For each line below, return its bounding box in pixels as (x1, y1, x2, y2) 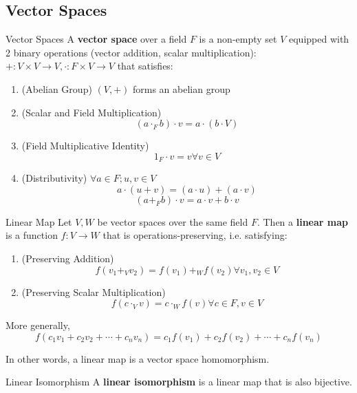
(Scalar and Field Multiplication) (21, 105, 162, 119)
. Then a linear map (257, 214, 348, 229)
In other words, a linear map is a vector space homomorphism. (6, 351, 270, 365)
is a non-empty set (199, 32, 277, 46)
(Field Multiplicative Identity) (21, 138, 149, 153)
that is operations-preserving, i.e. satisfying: (102, 228, 288, 242)
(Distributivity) (21, 171, 87, 185)
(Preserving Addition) (21, 251, 114, 265)
